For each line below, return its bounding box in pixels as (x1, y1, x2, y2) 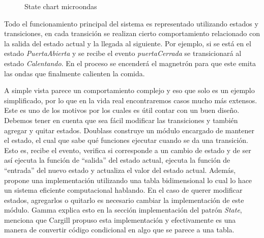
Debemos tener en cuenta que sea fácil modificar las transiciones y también (4, 114, 238, 125)
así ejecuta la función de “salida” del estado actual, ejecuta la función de (4, 155, 230, 165)
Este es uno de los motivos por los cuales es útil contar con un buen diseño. (4, 105, 240, 115)
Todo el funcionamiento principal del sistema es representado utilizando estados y (4, 18, 258, 28)
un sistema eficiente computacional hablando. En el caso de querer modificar (4, 185, 243, 195)
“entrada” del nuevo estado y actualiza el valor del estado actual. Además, (4, 164, 236, 175)
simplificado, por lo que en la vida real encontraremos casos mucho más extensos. (4, 95, 257, 105)
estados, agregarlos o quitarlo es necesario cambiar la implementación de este (4, 194, 244, 205)
